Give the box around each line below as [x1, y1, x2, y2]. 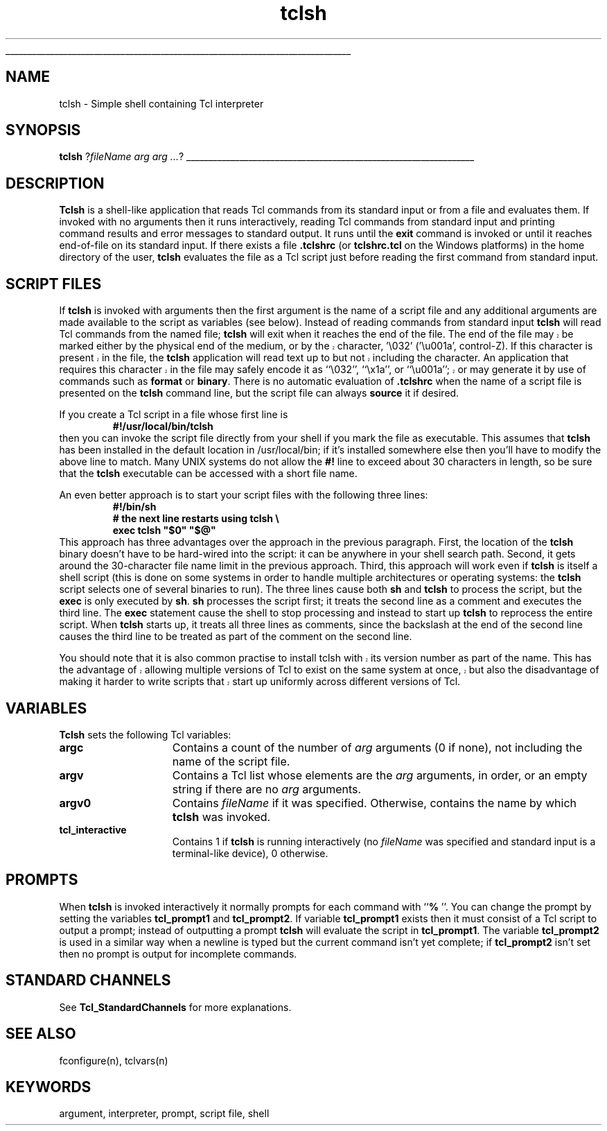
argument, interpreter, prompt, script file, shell [59, 1107, 270, 1120]
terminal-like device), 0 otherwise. [172, 847, 328, 859]
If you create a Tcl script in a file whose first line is [59, 408, 288, 421]
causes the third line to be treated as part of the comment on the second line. [59, 630, 412, 643]
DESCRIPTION [6, 174, 105, 192]
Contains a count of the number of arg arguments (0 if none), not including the [172, 740, 583, 754]
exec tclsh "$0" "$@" [112, 524, 216, 537]
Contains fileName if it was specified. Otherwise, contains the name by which [172, 795, 577, 810]
